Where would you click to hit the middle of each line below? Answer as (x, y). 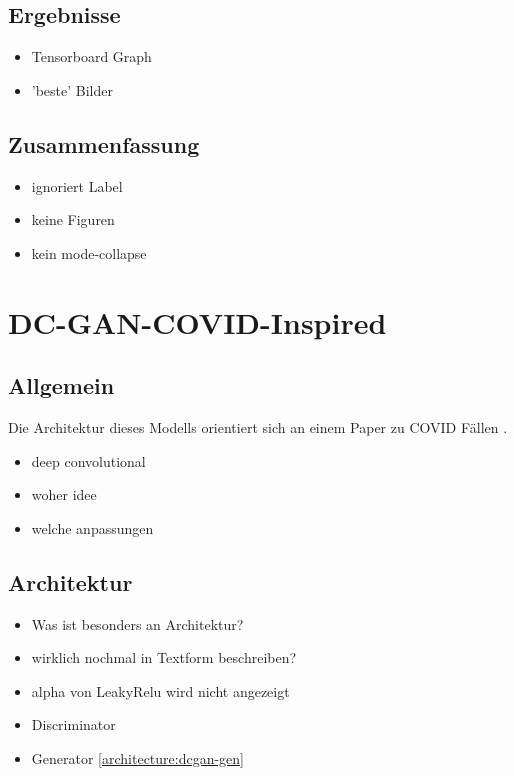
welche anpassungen (92, 527)
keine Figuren (73, 219)
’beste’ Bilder (72, 89)
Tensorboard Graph (91, 56)
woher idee (64, 494)
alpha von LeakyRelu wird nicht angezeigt (160, 690)
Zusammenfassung (104, 143)
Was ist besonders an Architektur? (137, 623)
